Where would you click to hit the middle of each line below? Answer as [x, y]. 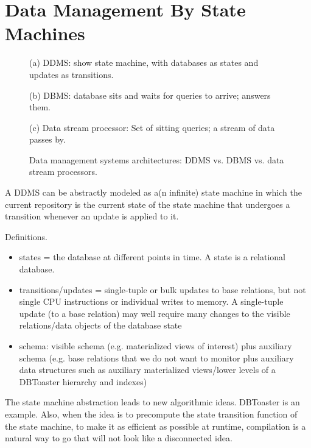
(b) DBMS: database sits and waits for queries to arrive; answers [150, 95]
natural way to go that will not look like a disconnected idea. [119, 438]
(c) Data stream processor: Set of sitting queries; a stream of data [152, 127]
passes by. [47, 139]
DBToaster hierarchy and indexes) [83, 381]
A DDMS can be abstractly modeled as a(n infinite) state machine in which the [153, 192]
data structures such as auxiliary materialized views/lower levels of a [147, 370]
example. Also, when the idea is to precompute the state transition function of [151, 414]
